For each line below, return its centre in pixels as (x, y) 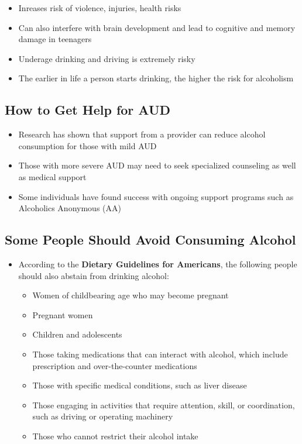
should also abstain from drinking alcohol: (94, 275)
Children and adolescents (77, 334)
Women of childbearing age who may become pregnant (131, 295)
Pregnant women (63, 314)
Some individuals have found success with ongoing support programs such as (156, 196)
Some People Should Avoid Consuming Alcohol (150, 240)
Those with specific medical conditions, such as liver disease (140, 385)
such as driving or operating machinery (103, 416)
